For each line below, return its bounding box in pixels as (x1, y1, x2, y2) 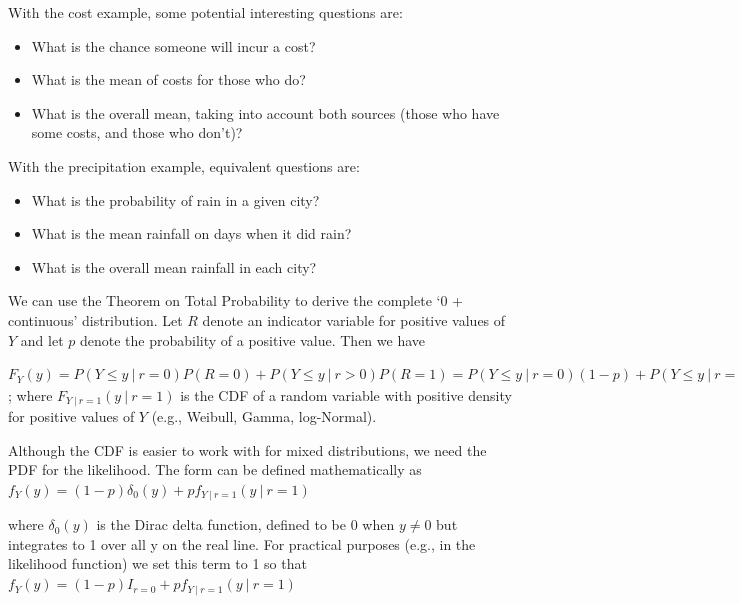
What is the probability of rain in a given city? (31, 189, 320, 210)
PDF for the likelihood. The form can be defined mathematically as (8, 459, 422, 480)
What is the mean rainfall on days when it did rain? (31, 223, 352, 244)
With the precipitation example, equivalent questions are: (8, 155, 360, 176)
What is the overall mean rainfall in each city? (31, 256, 317, 277)
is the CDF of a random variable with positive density (180, 384, 512, 405)
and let (20, 329, 64, 350)
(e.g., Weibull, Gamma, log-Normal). (151, 406, 377, 427)
